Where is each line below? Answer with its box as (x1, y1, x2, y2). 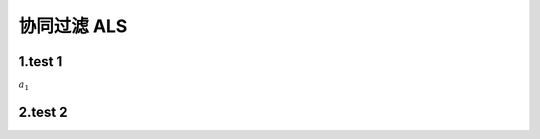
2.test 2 (18, 104, 68, 121)
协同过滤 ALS (18, 15, 128, 37)
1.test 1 (18, 53, 63, 70)
